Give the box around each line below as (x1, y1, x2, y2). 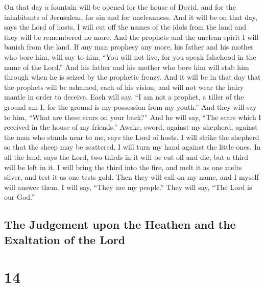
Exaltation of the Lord (4, 231, 126, 247)
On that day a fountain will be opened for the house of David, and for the (4, 2, 236, 12)
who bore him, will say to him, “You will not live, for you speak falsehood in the (4, 51, 256, 62)
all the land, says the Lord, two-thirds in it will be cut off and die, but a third (4, 151, 249, 162)
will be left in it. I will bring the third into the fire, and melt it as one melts (4, 161, 242, 172)
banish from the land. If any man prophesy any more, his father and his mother (4, 41, 254, 52)
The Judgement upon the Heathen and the (4, 217, 236, 232)
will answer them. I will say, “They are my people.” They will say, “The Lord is (4, 181, 252, 192)
